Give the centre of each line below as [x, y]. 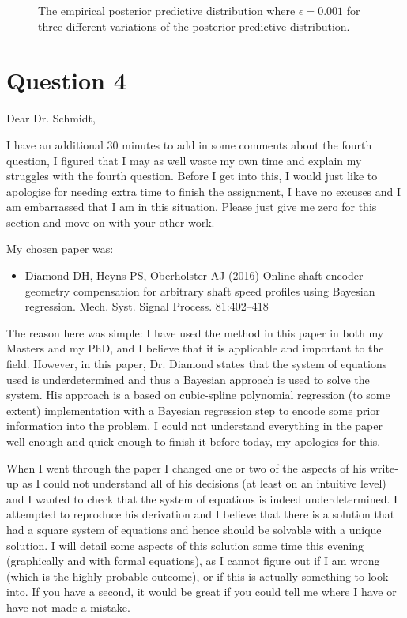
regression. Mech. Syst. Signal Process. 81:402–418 [147, 306]
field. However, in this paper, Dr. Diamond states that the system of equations [197, 364]
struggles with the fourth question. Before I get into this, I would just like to [192, 176]
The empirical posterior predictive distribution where [167, 10]
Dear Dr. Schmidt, [51, 118]
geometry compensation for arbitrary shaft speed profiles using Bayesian [200, 290]
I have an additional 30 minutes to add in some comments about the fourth [189, 144]
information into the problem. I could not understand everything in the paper [194, 426]
